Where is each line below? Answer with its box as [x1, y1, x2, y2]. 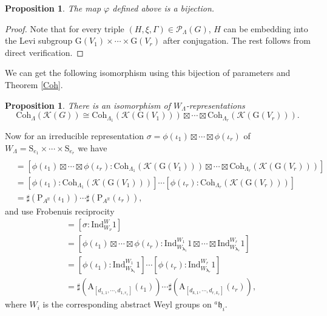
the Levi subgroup [5, 34, 73, 47]
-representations [186, 98, 245, 111]
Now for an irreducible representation [5, 129, 144, 142]
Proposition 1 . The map [5, 2, 101, 14]
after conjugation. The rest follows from [163, 34, 311, 47]
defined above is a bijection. [112, 2, 215, 14]
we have [78, 141, 107, 154]
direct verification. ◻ [5, 46, 84, 58]
